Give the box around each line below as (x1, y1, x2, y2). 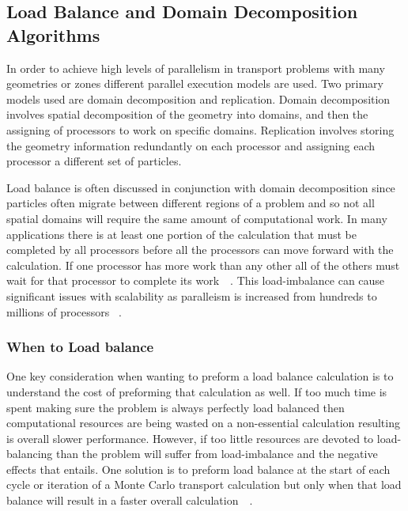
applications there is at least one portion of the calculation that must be (6, 225, 357, 242)
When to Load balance (6, 337, 154, 357)
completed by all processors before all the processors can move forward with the (6, 241, 394, 258)
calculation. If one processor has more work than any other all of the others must (6, 256, 400, 273)
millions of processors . (6, 303, 122, 320)
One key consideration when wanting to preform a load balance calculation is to (6, 368, 394, 384)
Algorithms (6, 22, 100, 47)
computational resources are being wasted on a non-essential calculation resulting (6, 414, 400, 431)
